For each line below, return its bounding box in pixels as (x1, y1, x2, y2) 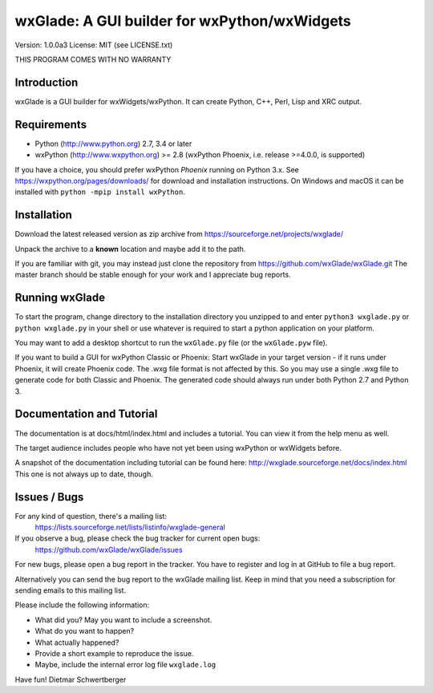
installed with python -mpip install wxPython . (14, 187, 186, 197)
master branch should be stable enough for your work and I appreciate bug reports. (14, 269, 292, 280)
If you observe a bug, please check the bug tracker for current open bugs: (14, 533, 261, 543)
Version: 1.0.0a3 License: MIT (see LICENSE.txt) (14, 40, 173, 50)
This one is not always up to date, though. (14, 469, 154, 479)
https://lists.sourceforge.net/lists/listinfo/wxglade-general (34, 522, 226, 533)
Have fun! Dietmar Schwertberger (14, 675, 127, 684)
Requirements (14, 117, 87, 132)
